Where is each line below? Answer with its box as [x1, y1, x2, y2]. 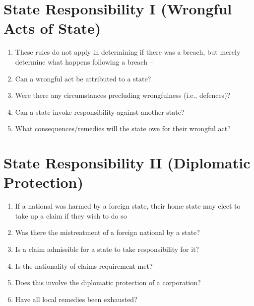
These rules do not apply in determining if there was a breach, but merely [15, 47, 241, 57]
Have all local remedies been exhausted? [15, 294, 137, 304]
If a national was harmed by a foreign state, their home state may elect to [15, 201, 241, 211]
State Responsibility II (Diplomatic [3, 153, 251, 173]
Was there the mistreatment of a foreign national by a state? [15, 227, 200, 237]
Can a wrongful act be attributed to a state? [15, 73, 151, 83]
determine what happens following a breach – [15, 56, 153, 67]
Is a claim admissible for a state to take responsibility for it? [15, 243, 199, 254]
